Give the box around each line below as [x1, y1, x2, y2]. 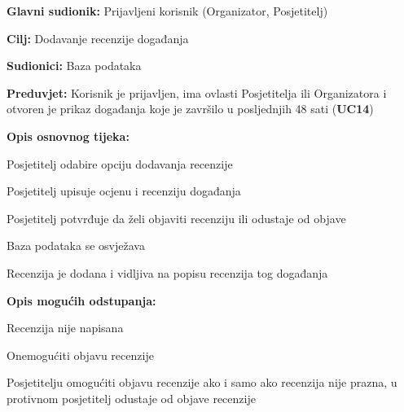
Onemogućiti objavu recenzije [7, 346, 154, 363]
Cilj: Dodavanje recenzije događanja [7, 29, 189, 46]
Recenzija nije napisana [7, 319, 124, 336]
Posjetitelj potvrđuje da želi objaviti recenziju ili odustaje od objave [7, 209, 346, 226]
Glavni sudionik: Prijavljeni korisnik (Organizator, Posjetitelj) [7, 2, 328, 19]
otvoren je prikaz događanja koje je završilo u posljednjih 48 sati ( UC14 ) [7, 100, 374, 117]
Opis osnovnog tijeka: [7, 127, 130, 144]
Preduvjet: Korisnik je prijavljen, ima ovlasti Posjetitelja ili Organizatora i [7, 84, 387, 101]
